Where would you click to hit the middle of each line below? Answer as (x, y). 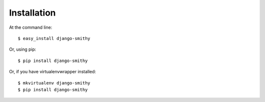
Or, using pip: (23, 49)
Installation (32, 13)
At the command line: (31, 27)
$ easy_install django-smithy (54, 38)
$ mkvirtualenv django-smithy (54, 83)
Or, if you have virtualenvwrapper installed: (53, 72)
